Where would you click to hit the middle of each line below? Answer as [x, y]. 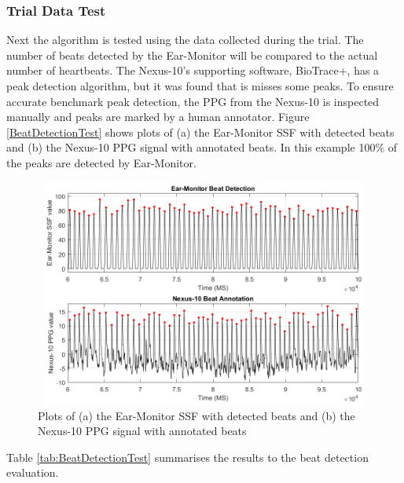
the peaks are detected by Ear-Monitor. [101, 162]
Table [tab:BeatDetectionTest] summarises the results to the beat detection [187, 457]
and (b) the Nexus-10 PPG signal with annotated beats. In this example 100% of [202, 147]
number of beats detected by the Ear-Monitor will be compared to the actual [192, 55]
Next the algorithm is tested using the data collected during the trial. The [185, 40]
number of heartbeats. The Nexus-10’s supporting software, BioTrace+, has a [193, 70]
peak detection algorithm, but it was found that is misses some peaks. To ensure [200, 86]
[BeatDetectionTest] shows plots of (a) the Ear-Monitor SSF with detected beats [200, 132]
